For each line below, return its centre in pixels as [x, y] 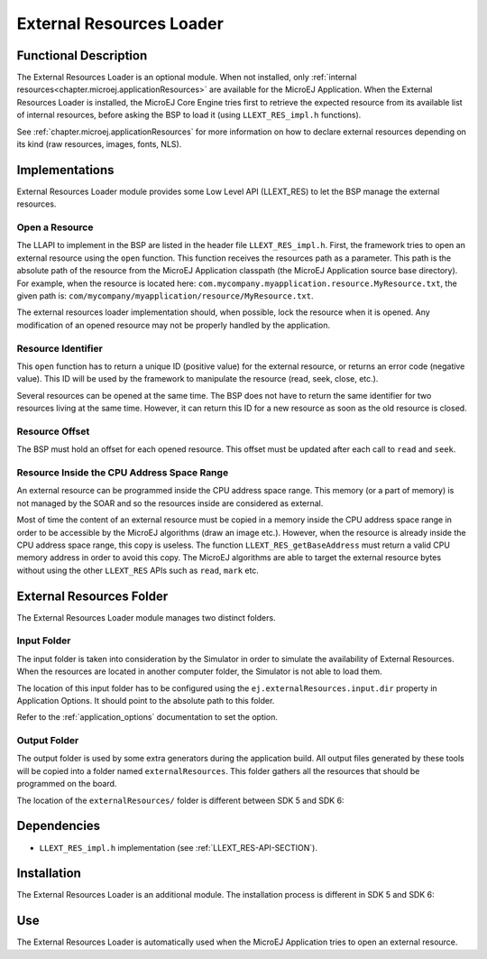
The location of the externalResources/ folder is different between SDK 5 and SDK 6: [180, 800]
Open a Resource [55, 227]
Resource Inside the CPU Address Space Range [123, 473]
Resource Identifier [60, 348]
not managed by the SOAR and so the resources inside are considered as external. [170, 503]
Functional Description [82, 55]
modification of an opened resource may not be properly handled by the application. [174, 325]
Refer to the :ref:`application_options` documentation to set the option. [147, 717]
